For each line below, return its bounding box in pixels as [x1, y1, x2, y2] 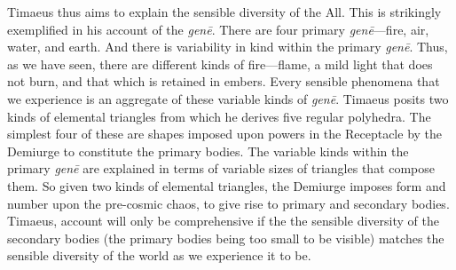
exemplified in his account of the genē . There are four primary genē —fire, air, [7, 20, 429, 38]
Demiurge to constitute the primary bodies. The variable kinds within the [7, 141, 409, 160]
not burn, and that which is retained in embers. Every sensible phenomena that [7, 72, 440, 91]
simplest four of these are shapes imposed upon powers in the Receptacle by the [7, 124, 443, 143]
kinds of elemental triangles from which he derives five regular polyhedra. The [7, 107, 431, 125]
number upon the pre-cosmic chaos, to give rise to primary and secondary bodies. [7, 194, 450, 212]
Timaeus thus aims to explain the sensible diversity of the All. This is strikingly [7, 3, 442, 20]
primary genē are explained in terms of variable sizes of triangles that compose [7, 159, 436, 178]
